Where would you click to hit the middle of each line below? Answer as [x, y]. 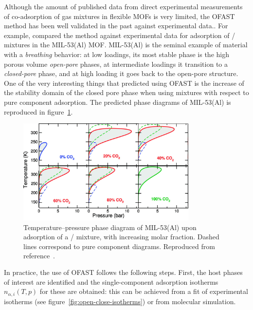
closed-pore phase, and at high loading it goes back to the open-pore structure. [121, 73]
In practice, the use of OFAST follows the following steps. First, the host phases [123, 272]
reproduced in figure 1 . [38, 111]
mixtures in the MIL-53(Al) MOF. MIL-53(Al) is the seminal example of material [126, 45]
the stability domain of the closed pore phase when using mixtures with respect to [126, 92]
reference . [39, 256]
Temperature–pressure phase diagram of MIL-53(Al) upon [110, 227]
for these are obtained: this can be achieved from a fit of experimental [144, 291]
